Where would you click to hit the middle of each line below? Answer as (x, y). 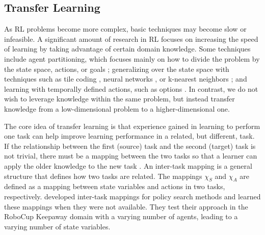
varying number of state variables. (57, 226)
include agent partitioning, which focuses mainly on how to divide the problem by (132, 58)
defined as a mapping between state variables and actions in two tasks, (115, 186)
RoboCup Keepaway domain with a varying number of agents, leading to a (121, 216)
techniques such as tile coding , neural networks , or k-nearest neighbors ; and (126, 79)
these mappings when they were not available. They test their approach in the (126, 206)
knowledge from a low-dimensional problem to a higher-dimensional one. (117, 108)
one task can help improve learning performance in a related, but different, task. (129, 136)
